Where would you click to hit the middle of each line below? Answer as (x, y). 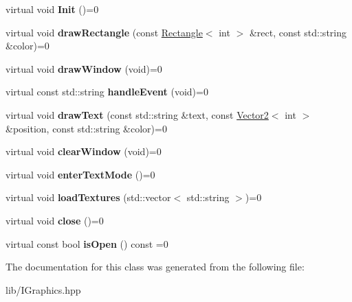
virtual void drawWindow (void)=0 (84, 68)
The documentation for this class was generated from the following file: (155, 267)
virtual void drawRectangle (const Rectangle (104, 32)
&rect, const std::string (298, 32)
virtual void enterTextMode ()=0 (80, 174)
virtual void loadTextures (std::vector (88, 197)
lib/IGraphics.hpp (43, 289)
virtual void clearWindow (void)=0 (84, 151)
